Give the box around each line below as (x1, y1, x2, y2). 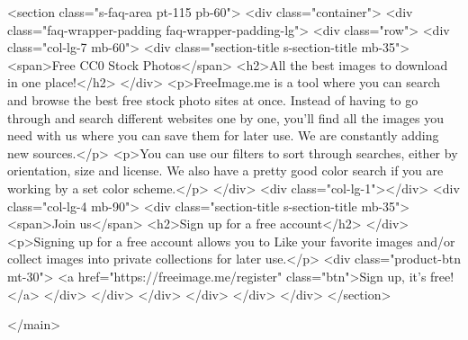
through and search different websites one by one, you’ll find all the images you (7, 108, 444, 127)
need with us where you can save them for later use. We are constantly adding (7, 126, 439, 145)
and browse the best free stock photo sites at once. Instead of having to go (7, 90, 418, 109)
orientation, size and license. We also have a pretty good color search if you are (7, 161, 444, 180)
